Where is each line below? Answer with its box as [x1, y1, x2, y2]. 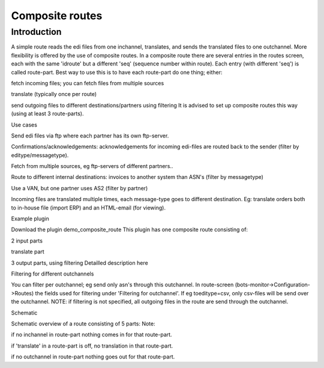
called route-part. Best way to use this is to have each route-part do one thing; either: [11, 68, 223, 76]
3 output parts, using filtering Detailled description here [11, 259, 148, 267]
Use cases [11, 121, 37, 128]
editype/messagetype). [11, 151, 69, 158]
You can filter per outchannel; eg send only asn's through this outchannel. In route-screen [11, 281, 234, 288]
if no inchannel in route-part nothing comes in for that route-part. [11, 331, 172, 339]
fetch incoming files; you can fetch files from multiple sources [11, 79, 164, 86]
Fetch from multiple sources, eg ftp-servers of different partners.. [11, 163, 173, 170]
